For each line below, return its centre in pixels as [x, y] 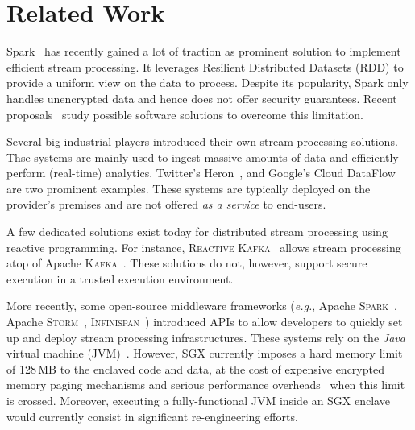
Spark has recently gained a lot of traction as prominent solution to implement [204, 51]
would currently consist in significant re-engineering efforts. [152, 416]
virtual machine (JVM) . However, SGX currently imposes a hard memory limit [205, 353]
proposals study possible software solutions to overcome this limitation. [185, 114]
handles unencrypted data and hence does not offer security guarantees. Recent [202, 98]
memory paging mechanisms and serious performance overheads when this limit [206, 385]
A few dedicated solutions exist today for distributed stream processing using [197, 232]
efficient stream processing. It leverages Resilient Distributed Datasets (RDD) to [205, 66]
